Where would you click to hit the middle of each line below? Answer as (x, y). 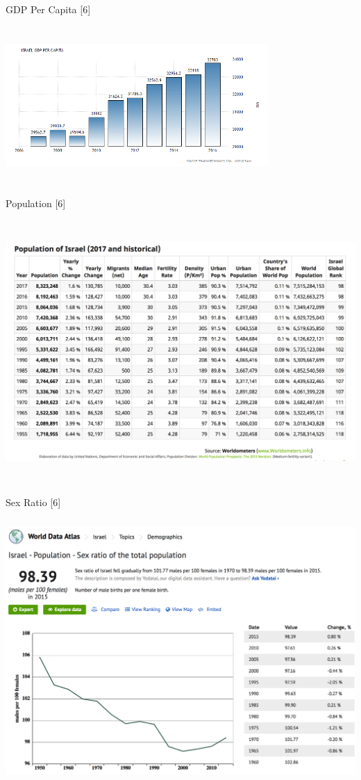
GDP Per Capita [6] (48, 9)
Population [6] (36, 203)
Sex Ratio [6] (33, 502)
